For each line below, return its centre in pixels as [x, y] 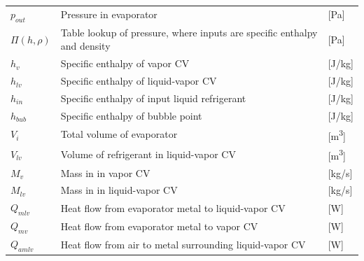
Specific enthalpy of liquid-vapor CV [139, 81]
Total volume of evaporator [119, 134]
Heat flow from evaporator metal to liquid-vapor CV [173, 207]
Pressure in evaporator [109, 14]
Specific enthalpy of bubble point [131, 115]
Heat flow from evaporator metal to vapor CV [159, 226]
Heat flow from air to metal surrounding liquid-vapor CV [183, 244]
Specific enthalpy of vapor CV [125, 63]
